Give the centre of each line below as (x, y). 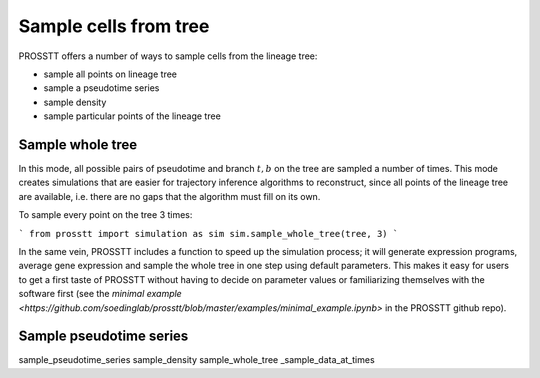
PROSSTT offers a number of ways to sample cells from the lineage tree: (168, 56)
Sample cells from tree (114, 26)
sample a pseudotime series (101, 88)
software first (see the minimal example (100, 294)
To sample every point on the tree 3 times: (105, 215)
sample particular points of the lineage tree (132, 116)
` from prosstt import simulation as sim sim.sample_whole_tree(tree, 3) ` (208, 233)
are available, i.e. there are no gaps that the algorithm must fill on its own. (169, 196)
